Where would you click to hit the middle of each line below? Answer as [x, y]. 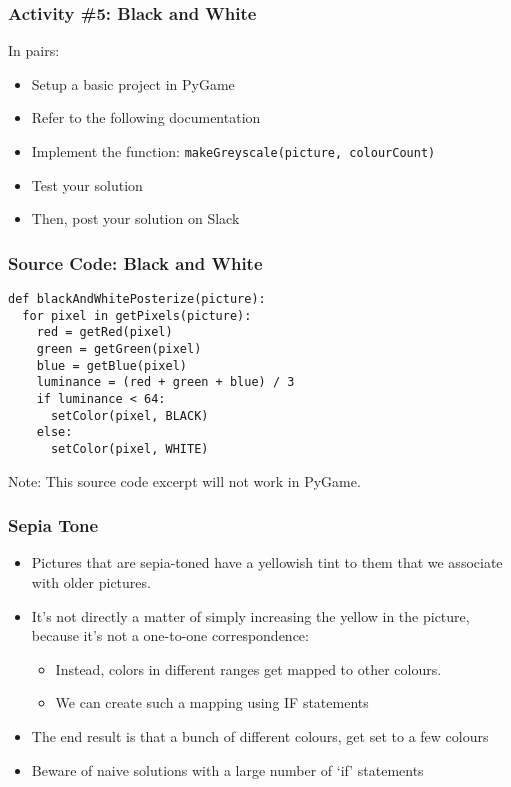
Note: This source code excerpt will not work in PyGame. [184, 480]
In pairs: [34, 50]
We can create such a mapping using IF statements [212, 702]
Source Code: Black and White [135, 262]
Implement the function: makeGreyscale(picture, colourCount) [233, 151]
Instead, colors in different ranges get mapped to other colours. [248, 668]
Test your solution [87, 184]
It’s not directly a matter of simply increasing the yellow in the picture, [250, 615]
